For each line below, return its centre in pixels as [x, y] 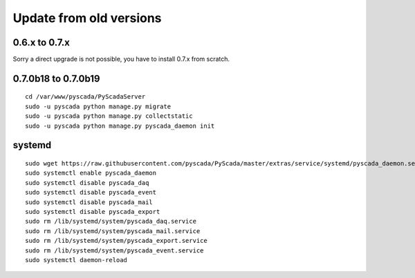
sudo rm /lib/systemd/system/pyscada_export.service [116, 241]
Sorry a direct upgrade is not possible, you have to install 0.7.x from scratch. [121, 59]
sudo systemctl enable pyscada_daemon [91, 173]
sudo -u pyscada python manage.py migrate [98, 106]
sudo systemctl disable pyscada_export [93, 211]
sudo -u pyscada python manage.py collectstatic [109, 116]
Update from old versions [87, 18]
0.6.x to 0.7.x [41, 42]
